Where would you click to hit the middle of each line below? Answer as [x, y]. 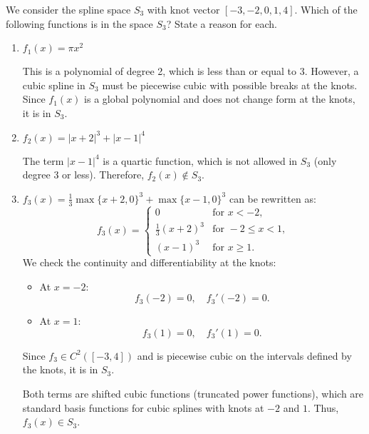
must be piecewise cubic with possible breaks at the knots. [230, 85]
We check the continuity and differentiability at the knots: [149, 262]
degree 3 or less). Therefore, [83, 175]
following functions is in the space [79, 23]
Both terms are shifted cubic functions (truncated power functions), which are [193, 393]
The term [43, 160]
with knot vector [183, 9]
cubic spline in [54, 85]
